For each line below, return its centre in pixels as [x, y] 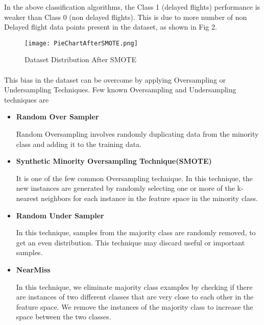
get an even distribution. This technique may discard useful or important [130, 242]
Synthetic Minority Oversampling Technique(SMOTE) [114, 161]
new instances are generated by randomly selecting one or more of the [125, 188]
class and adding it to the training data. [79, 144]
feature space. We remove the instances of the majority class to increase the [135, 306]
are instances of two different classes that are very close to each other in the [135, 297]
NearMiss [33, 269]
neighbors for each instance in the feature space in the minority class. [149, 198]
